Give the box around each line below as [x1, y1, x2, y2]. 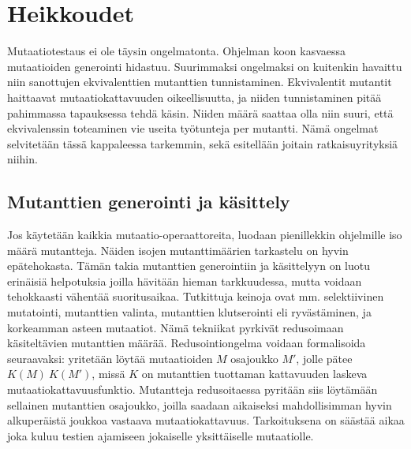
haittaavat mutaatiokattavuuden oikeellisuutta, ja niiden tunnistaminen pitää [7, 88, 382, 105]
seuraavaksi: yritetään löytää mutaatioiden [7, 350, 213, 366]
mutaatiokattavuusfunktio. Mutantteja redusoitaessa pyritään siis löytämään [7, 381, 378, 398]
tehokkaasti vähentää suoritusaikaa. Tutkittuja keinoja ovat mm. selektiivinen [7, 288, 384, 305]
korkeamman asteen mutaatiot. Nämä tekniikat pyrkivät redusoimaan [7, 319, 344, 335]
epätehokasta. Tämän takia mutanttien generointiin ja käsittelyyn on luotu [7, 257, 370, 274]
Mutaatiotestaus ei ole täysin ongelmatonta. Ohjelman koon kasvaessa [7, 43, 346, 59]
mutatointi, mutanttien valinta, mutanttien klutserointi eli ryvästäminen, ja [7, 304, 372, 320]
